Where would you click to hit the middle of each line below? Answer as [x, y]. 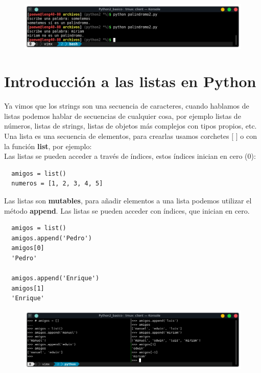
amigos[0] [28, 248]
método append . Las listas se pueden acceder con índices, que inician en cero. [127, 210]
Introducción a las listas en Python [130, 81]
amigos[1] [28, 288]
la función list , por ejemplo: [48, 146]
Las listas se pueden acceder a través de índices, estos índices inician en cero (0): [130, 156]
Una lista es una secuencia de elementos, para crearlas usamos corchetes [117, 136]
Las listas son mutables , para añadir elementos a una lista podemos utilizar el [128, 200]
